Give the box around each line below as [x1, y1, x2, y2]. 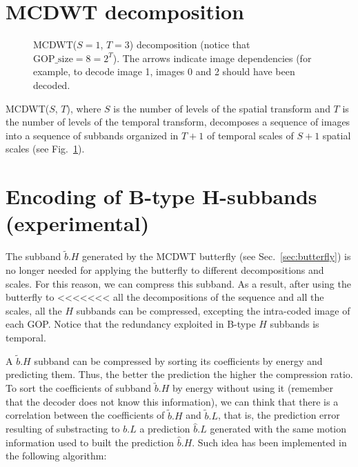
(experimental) [6, 209, 150, 237]
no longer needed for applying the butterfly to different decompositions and [6, 263, 324, 277]
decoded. [33, 77, 70, 92]
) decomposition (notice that [129, 37, 250, 52]
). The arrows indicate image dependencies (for [112, 50, 312, 65]
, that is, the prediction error [217, 408, 340, 422]
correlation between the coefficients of [6, 408, 165, 422]
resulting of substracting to [6, 421, 120, 436]
